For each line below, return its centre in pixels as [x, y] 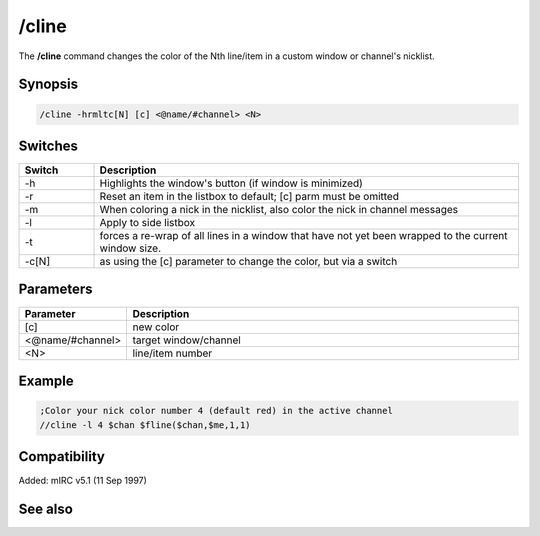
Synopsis [48, 84]
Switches [48, 145]
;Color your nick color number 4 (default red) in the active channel [216, 411]
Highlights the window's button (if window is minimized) [231, 183]
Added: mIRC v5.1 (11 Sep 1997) [82, 481]
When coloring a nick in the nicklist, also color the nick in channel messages [279, 210]
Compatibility [61, 456]
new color [156, 327]
